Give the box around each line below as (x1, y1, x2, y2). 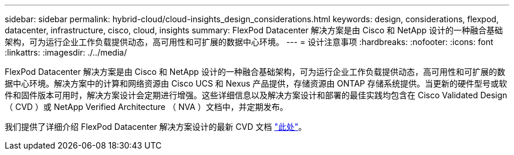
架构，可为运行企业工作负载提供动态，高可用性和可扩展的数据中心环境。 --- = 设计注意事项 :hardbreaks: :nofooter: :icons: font (5, 37, 493, 47)
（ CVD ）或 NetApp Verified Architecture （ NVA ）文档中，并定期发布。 (5, 102, 288, 112)
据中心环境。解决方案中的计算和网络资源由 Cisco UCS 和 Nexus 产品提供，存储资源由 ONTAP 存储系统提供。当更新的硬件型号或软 (5, 78, 507, 88)
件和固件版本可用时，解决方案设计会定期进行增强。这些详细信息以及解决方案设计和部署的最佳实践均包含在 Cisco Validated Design (5, 90, 508, 100)
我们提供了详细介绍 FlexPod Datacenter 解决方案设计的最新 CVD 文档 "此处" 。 (5, 122, 307, 132)
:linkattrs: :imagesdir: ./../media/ (5, 47, 127, 57)
